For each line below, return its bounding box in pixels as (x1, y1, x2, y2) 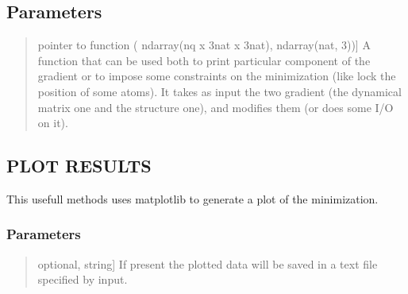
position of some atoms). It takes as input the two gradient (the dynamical (37, 83, 402, 99)
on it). (37, 114, 68, 131)
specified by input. (37, 271, 128, 288)
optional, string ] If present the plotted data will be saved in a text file (37, 255, 378, 272)
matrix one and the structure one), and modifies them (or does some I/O (37, 99, 394, 115)
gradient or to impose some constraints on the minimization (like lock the (37, 68, 396, 84)
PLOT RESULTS (6, 153, 152, 178)
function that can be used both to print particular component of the (37, 52, 371, 68)
